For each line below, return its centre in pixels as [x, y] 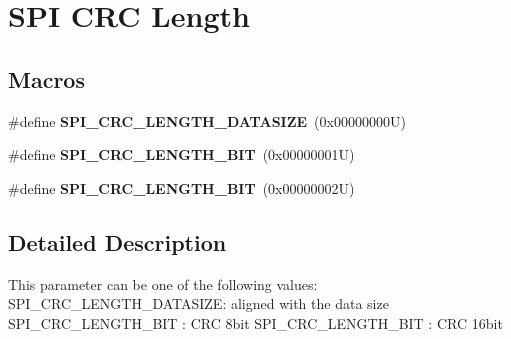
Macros [46, 78]
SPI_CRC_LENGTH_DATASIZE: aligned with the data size [198, 303]
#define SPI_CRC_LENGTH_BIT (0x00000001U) [181, 154]
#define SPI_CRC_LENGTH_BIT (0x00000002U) [181, 187]
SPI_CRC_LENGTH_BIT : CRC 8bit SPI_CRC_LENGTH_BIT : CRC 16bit [255, 322]
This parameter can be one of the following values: [163, 283]
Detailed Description [117, 241]
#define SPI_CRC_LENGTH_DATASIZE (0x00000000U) [207, 120]
